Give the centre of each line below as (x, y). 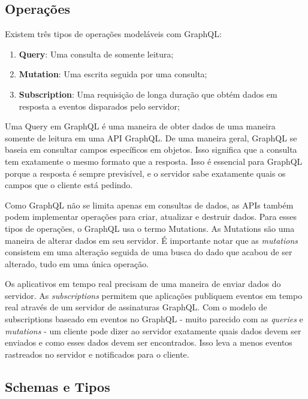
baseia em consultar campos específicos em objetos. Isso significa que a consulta (151, 149)
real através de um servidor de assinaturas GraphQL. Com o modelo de (136, 307)
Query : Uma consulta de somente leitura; (96, 54)
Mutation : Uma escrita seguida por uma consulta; (113, 74)
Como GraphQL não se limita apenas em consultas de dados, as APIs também (149, 205)
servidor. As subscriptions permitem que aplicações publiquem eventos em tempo (154, 295)
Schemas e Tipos (58, 386)
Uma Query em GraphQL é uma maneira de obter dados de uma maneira (140, 126)
